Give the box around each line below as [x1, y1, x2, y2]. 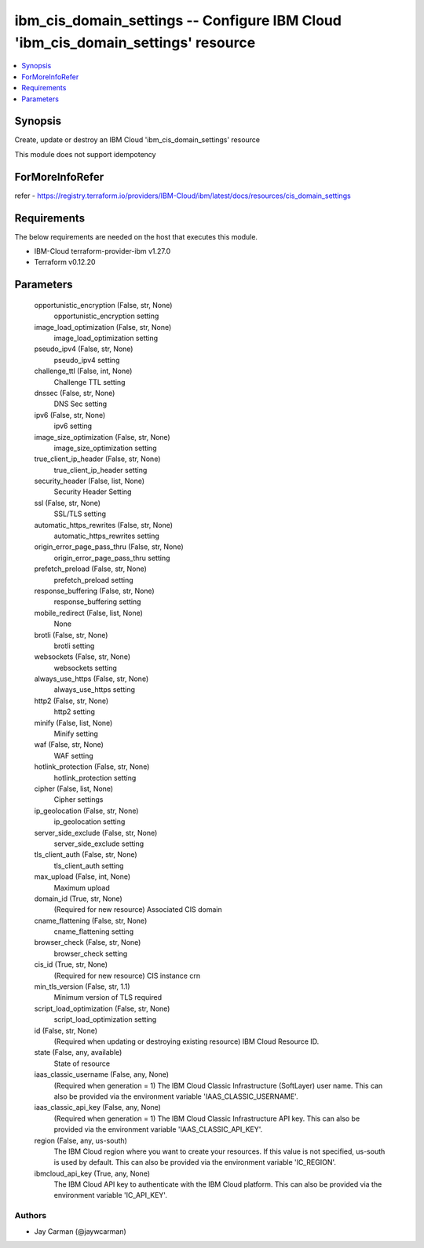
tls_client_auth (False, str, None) [34, 850, 137, 859]
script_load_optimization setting [53, 1015, 157, 1024]
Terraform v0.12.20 [34, 258, 96, 267]
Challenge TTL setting [53, 377, 126, 386]
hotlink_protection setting [53, 773, 137, 782]
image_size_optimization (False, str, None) [34, 432, 170, 441]
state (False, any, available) [34, 1048, 122, 1057]
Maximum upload [53, 883, 110, 892]
